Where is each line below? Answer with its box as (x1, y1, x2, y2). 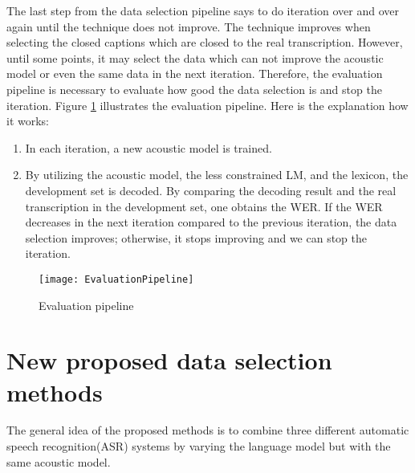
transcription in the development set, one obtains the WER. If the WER (25, 198, 383, 214)
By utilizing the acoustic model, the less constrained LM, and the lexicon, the (25, 166, 409, 183)
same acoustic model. (6, 453, 111, 470)
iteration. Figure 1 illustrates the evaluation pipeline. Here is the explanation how (6, 96, 409, 113)
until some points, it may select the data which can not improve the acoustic (6, 49, 384, 66)
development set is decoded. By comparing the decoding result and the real (25, 181, 397, 198)
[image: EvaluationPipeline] (39, 273, 194, 285)
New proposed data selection (6, 344, 332, 377)
